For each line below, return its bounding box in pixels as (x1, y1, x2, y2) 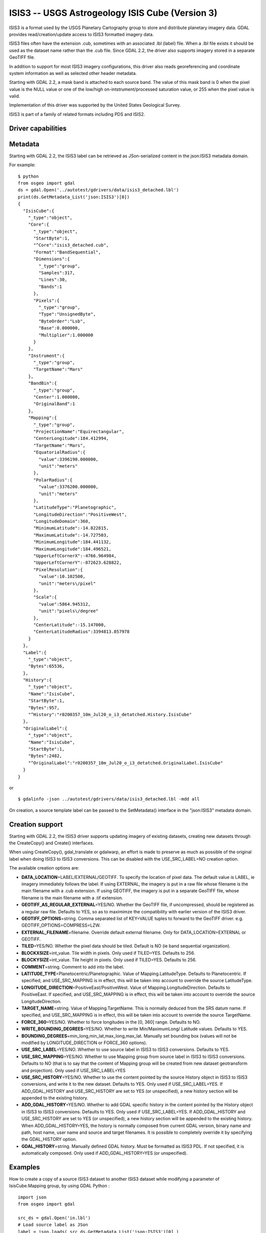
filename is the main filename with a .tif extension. (21, 895, 123, 901)
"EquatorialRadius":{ (33, 449, 86, 455)
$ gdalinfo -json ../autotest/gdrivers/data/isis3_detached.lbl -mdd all (18, 797, 200, 802)
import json (18, 1194, 47, 1200)
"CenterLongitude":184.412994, (33, 435, 109, 441)
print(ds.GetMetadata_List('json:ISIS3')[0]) (18, 194, 130, 200)
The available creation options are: (9, 865, 80, 871)
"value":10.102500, (38, 574, 86, 580)
